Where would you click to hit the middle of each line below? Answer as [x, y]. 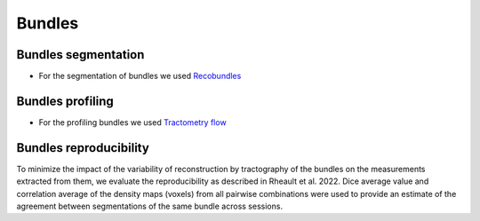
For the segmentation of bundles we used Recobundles [140, 76]
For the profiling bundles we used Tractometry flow [132, 122]
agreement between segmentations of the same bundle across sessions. [150, 206]
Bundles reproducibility [83, 148]
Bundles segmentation [80, 55]
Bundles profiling [65, 101]
